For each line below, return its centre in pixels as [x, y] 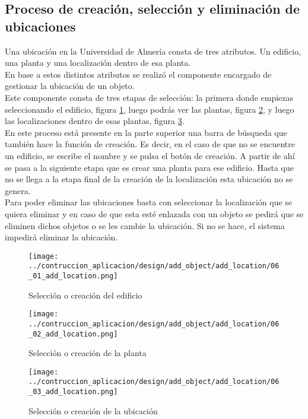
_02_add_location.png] [73, 334]
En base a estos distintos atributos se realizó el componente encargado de [138, 74]
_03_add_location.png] [73, 392]
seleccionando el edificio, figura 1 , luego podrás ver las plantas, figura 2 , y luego [150, 109]
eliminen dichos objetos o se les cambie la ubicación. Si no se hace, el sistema [145, 225]
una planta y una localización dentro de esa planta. [98, 63]
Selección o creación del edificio [85, 295]
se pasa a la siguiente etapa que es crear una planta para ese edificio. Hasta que [150, 167]
